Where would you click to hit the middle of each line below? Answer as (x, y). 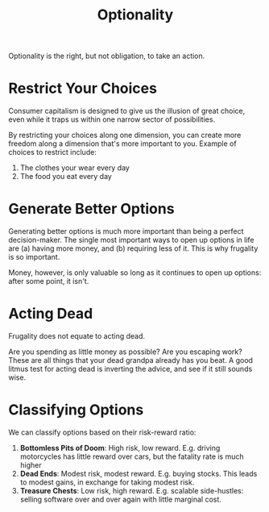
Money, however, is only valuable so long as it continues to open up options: (135, 273)
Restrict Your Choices (83, 88)
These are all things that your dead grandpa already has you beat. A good (131, 360)
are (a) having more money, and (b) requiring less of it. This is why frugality (133, 248)
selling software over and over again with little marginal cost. (120, 499)
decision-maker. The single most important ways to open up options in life (132, 240)
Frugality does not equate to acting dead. (77, 336)
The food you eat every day (66, 177)
